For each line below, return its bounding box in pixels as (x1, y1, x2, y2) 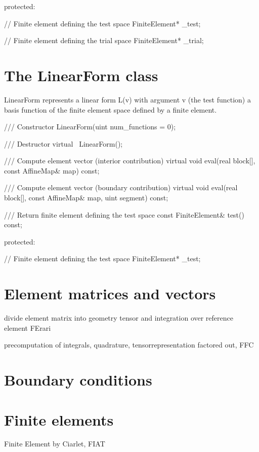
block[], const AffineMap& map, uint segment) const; (4, 192, 168, 203)
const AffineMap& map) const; (4, 165, 100, 176)
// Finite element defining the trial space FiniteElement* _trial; (4, 35, 204, 46)
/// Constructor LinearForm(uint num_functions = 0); (4, 121, 176, 132)
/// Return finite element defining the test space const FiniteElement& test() (4, 209, 244, 220)
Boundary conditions (4, 369, 152, 390)
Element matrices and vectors (4, 283, 216, 304)
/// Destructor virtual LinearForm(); (4, 138, 123, 149)
